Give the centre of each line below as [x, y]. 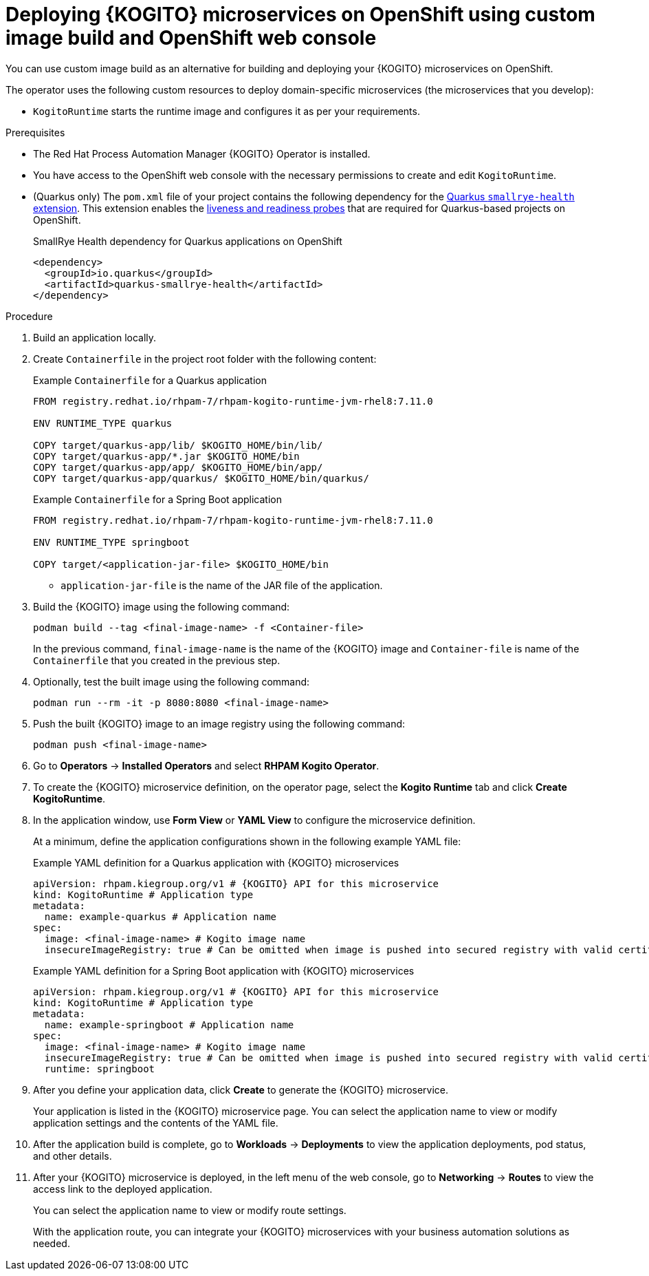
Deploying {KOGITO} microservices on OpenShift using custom [300, 14]
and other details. [73, 1156]
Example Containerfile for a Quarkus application [150, 380]
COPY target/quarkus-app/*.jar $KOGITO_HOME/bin [166, 456]
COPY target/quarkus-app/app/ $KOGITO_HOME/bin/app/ [178, 467]
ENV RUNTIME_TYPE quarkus [103, 423]
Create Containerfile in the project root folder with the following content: [205, 359]
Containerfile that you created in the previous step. [157, 660]
